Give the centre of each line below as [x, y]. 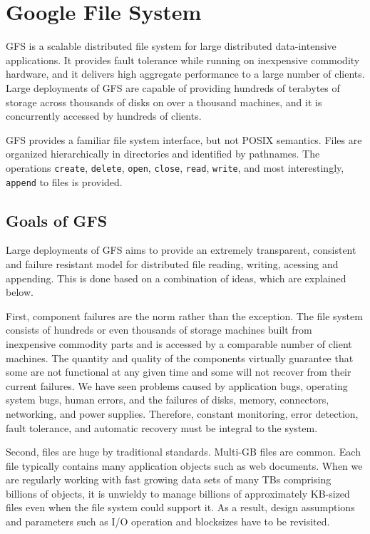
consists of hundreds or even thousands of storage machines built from [159, 330]
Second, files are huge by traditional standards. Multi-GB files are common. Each [183, 452]
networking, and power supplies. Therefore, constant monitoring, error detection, [182, 413]
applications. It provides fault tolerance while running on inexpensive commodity [183, 60]
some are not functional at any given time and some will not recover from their [179, 372]
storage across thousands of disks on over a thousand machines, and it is [164, 102]
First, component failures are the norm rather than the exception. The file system [184, 315]
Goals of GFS [57, 220]
